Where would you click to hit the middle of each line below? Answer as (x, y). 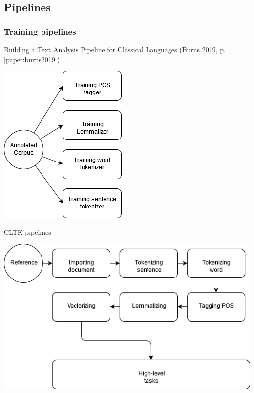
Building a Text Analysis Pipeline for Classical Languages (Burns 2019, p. (115, 49)
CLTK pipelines (28, 232)
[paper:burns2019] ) (32, 59)
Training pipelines (40, 31)
